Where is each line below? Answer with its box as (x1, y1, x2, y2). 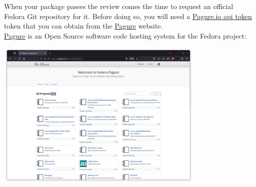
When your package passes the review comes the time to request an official (4, 1, 233, 11)
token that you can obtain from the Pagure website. (4, 21, 163, 31)
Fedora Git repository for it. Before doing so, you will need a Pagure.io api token (4, 11, 252, 21)
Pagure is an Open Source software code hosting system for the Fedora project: (4, 30, 246, 41)
